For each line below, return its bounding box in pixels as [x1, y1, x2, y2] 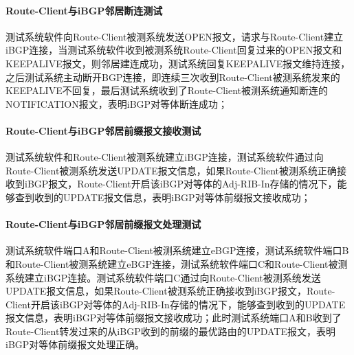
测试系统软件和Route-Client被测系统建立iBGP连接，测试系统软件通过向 [5, 150, 324, 164]
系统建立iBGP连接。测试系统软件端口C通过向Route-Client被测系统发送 [5, 270, 321, 284]
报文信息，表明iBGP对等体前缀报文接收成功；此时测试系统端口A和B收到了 [5, 310, 342, 325]
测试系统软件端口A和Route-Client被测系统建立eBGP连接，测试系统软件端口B [5, 243, 349, 257]
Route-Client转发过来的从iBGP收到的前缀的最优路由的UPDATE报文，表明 [5, 323, 336, 338]
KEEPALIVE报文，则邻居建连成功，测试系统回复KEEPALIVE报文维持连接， [5, 56, 351, 70]
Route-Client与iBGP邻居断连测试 [5, 3, 163, 17]
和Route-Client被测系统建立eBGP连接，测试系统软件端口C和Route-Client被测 [5, 256, 348, 271]
